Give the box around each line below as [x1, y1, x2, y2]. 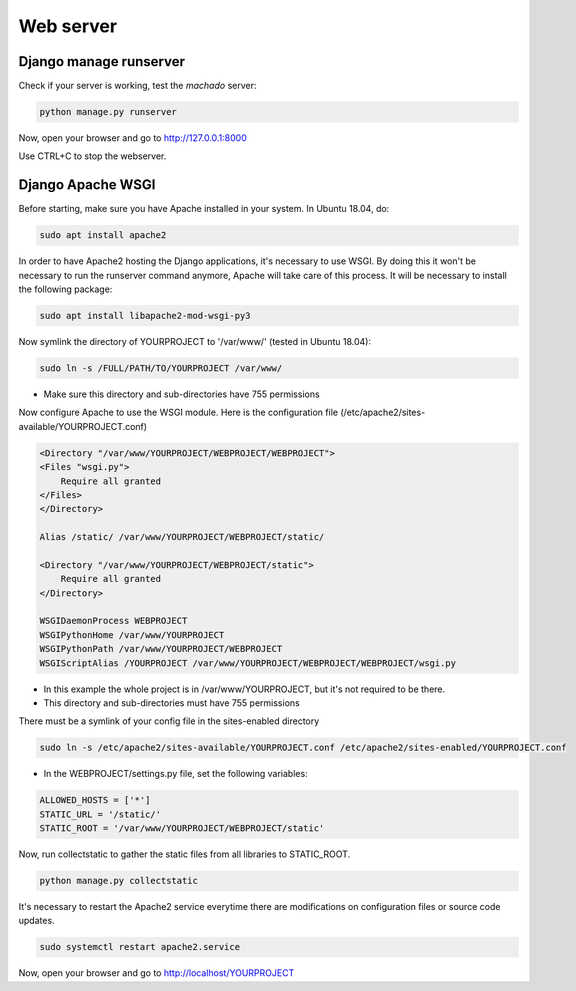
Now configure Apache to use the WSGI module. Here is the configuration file [18, 406, 339, 419]
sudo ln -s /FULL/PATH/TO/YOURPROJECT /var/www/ [39, 363, 283, 374]
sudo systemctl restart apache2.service [39, 941, 240, 953]
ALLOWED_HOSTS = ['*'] [39, 795, 151, 806]
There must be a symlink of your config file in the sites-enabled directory [18, 715, 320, 727]
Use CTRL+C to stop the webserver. [18, 150, 167, 162]
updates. [18, 915, 55, 927]
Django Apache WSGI [18, 176, 156, 194]
